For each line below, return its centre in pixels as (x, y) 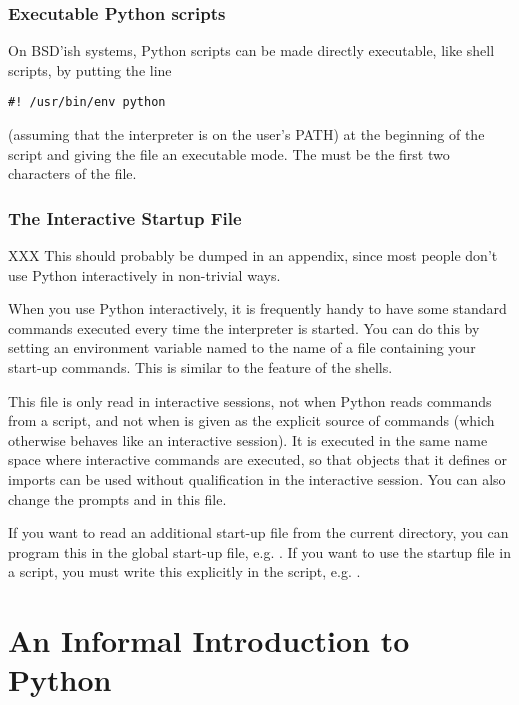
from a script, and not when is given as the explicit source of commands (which (251, 420)
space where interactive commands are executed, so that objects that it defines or (258, 459)
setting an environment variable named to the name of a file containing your (242, 347)
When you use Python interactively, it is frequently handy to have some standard (257, 308)
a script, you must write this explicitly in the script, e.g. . (184, 571)
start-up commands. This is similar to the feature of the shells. (200, 367)
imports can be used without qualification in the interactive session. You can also (257, 479)
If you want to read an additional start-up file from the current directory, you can (258, 532)
